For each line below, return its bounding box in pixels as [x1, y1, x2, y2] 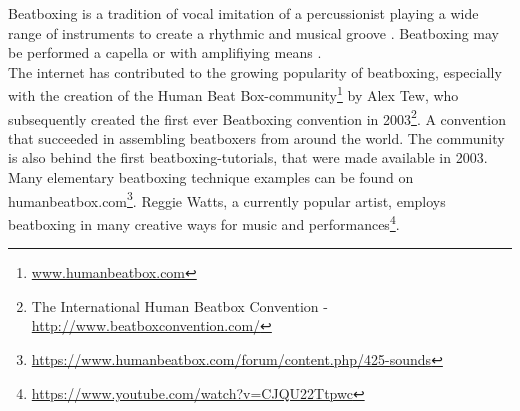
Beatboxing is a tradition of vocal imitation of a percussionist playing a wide [8, 3, 479, 23]
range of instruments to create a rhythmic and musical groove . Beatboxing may [8, 22, 499, 43]
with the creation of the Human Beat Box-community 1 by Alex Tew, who [8, 82, 459, 106]
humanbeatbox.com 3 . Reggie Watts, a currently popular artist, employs [8, 187, 446, 211]
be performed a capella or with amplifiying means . [8, 42, 322, 63]
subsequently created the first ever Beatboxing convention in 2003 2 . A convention [8, 105, 506, 129]
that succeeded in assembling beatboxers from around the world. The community [8, 127, 505, 148]
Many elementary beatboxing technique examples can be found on [8, 167, 414, 188]
